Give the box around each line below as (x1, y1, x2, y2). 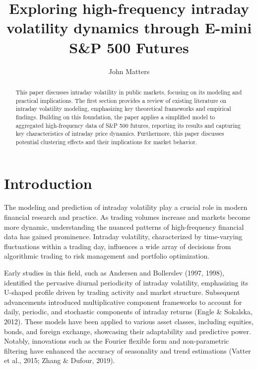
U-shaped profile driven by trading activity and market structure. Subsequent (4, 287, 240, 297)
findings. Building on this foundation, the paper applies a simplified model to (15, 112, 215, 121)
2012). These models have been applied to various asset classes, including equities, (4, 316, 254, 326)
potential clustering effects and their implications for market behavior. (15, 137, 197, 146)
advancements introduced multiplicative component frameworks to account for (4, 296, 242, 307)
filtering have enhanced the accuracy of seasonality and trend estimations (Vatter (4, 345, 251, 356)
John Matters (108, 66, 150, 76)
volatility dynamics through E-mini (6, 17, 252, 38)
